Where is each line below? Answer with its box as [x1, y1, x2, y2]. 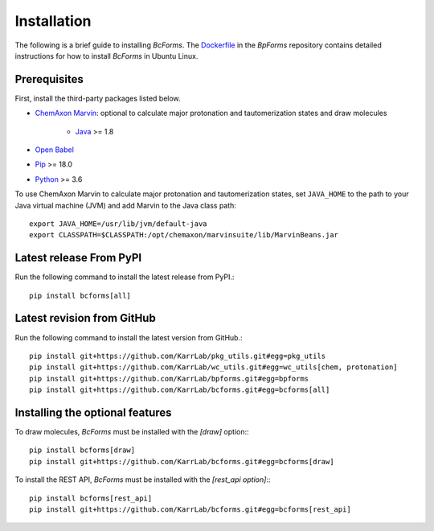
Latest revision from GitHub [14, 311, 156, 325]
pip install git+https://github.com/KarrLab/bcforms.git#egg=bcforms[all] [29, 385, 330, 394]
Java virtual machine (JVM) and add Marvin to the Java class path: [14, 200, 237, 210]
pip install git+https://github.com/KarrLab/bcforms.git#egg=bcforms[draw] [29, 457, 334, 466]
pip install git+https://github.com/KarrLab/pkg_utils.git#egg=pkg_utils [29, 351, 326, 360]
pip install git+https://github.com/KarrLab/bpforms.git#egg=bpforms [29, 374, 309, 383]
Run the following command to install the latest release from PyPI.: [14, 272, 235, 282]
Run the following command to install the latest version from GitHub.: [14, 332, 243, 342]
